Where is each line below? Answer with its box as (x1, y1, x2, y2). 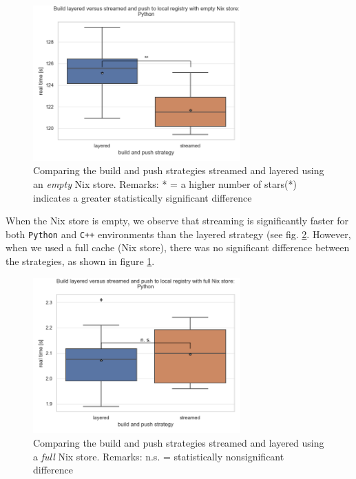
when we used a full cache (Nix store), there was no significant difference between (6, 240, 350, 255)
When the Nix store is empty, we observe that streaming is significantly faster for (6, 213, 349, 228)
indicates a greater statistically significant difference (33, 190, 252, 204)
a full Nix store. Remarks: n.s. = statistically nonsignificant (33, 449, 284, 463)
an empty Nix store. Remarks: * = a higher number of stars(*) (33, 176, 297, 191)
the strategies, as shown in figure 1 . (6, 253, 155, 268)
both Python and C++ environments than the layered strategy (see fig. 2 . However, (6, 226, 351, 241)
